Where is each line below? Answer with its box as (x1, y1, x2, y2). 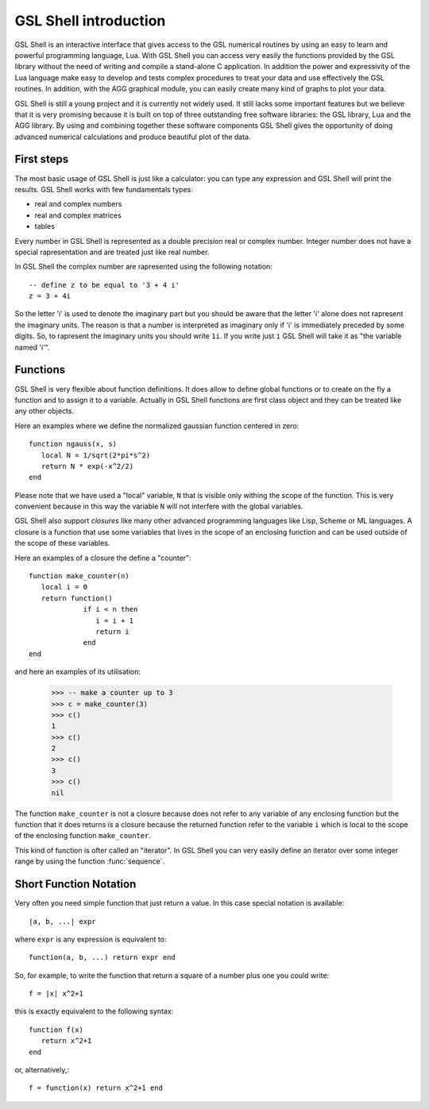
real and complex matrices (34, 211, 122, 220)
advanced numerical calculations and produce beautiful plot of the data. (14, 132, 251, 141)
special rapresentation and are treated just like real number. (14, 247, 210, 257)
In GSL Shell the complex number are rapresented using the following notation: (14, 262, 273, 272)
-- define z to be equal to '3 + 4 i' (29, 280, 180, 289)
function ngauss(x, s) (29, 439, 118, 449)
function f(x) (29, 1025, 83, 1034)
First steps (14, 153, 69, 166)
